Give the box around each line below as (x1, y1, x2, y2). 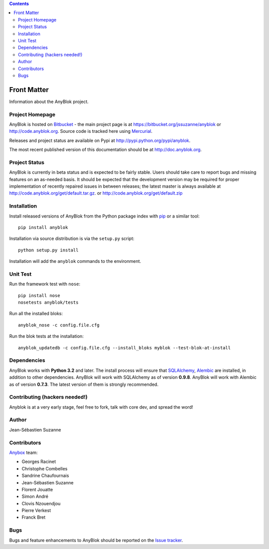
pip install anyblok (18, 224, 68, 230)
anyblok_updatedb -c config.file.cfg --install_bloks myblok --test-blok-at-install (18, 345, 231, 350)
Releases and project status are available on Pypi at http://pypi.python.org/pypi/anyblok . (9, 137, 191, 143)
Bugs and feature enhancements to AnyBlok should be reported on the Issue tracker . (9, 537, 183, 543)
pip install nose (18, 293, 60, 298)
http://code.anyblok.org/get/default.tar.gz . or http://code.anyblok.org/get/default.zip (9, 190, 183, 196)
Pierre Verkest (21, 508, 51, 514)
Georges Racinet (21, 458, 56, 465)
